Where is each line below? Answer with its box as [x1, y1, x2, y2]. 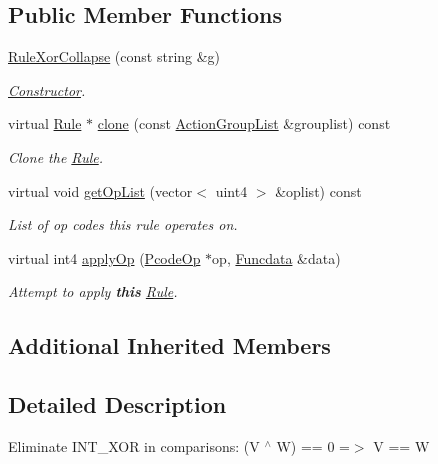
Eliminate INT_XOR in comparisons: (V [8, 435, 260, 456]
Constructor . [8, 79, 86, 100]
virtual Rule [8, 113, 82, 134]
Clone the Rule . [8, 146, 104, 167]
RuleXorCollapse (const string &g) [8, 46, 221, 67]
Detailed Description [8, 389, 227, 420]
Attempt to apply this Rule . [8, 281, 178, 302]
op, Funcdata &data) [212, 247, 341, 268]
